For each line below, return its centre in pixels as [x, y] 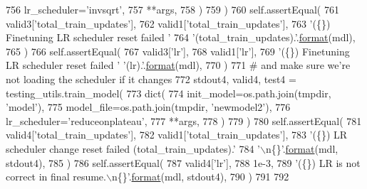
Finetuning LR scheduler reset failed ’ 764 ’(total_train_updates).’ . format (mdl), [181, 37]
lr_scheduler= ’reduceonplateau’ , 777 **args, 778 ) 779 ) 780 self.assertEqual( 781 [184, 120]
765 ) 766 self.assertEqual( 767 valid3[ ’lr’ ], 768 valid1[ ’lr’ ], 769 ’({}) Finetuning [178, 51]
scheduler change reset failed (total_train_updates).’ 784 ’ [133, 148]
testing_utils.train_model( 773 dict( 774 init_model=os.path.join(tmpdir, [169, 93]
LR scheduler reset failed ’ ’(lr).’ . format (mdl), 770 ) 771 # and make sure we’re [178, 65]
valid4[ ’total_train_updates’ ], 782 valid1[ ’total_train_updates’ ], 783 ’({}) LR [177, 135]
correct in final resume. [56, 177]
